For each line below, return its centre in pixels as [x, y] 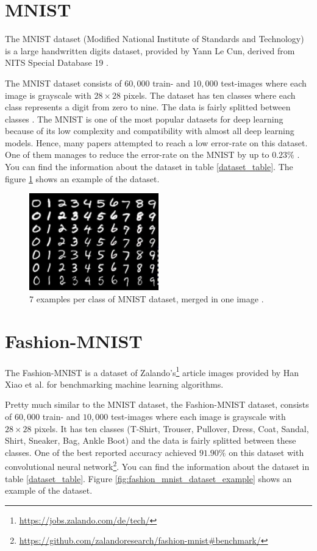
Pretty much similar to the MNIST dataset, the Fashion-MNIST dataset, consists [157, 404]
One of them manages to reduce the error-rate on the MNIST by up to [137, 155]
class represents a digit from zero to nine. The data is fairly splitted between [148, 107]
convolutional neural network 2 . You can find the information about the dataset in [157, 466]
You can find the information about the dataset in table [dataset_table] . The [149, 167]
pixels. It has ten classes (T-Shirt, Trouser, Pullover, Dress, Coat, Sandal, [172, 428]
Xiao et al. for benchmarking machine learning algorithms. [114, 384]
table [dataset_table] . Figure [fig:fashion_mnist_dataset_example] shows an [148, 478]
